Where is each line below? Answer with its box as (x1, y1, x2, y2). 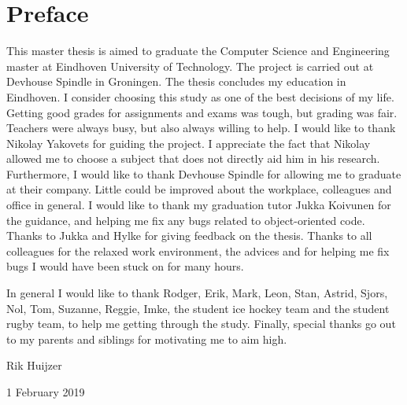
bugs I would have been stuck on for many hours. (6, 258, 244, 274)
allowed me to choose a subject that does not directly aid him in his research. (6, 150, 380, 167)
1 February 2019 (6, 384, 85, 399)
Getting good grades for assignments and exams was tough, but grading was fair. (6, 104, 398, 120)
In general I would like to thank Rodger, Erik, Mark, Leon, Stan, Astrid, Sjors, (6, 285, 388, 301)
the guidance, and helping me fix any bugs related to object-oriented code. (6, 212, 365, 228)
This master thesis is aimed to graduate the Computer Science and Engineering (6, 42, 390, 59)
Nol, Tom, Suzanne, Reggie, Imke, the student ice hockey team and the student (6, 300, 390, 316)
